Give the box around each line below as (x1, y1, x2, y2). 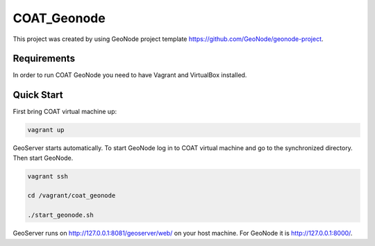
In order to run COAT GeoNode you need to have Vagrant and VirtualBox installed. (12, 71, 247, 79)
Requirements (12, 53, 76, 65)
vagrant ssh (27, 172, 69, 180)
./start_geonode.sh (27, 211, 94, 219)
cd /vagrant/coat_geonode (27, 192, 116, 199)
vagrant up (27, 126, 65, 134)
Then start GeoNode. (12, 154, 74, 162)
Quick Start (12, 89, 63, 101)
